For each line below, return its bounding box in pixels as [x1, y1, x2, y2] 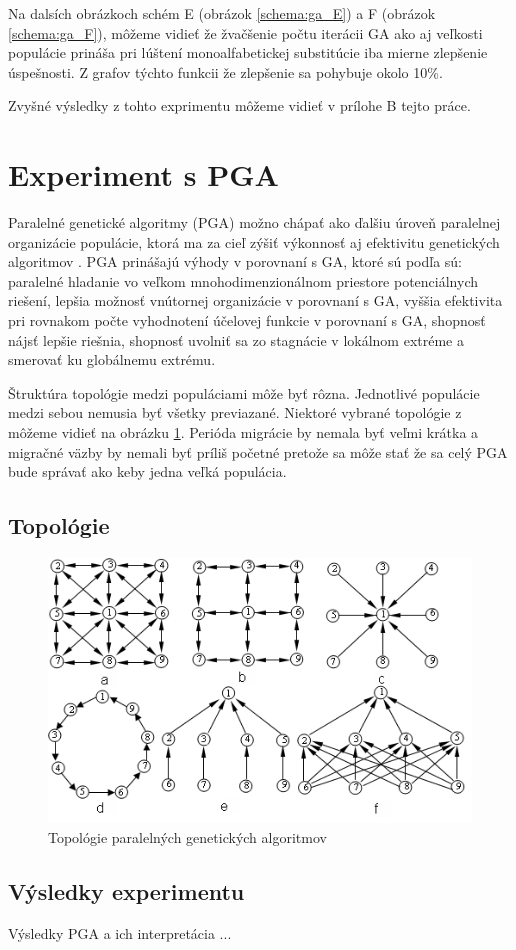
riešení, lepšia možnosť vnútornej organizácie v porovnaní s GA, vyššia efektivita [8, 290, 503, 311]
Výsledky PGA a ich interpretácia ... [8, 922, 232, 943]
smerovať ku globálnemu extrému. [8, 349, 216, 370]
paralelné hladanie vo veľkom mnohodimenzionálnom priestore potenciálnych [8, 270, 479, 291]
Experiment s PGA [8, 154, 279, 195]
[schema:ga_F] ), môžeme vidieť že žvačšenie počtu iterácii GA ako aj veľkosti [8, 22, 483, 43]
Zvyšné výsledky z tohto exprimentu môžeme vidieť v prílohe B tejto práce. [8, 95, 471, 116]
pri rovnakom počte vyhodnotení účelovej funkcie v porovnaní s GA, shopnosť [8, 310, 486, 331]
